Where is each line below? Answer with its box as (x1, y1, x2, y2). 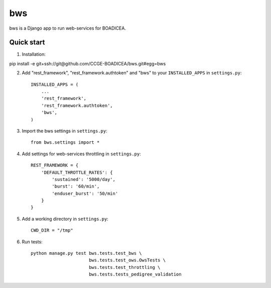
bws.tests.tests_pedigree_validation (88, 271, 182, 277)
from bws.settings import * (31, 140, 100, 145)
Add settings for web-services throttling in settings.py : (22, 151, 141, 157)
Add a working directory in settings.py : (22, 216, 109, 222)
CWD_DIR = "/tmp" (31, 228, 73, 233)
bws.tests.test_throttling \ (88, 264, 161, 270)
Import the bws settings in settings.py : (22, 128, 107, 134)
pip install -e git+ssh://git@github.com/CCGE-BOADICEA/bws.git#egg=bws (9, 60, 166, 66)
